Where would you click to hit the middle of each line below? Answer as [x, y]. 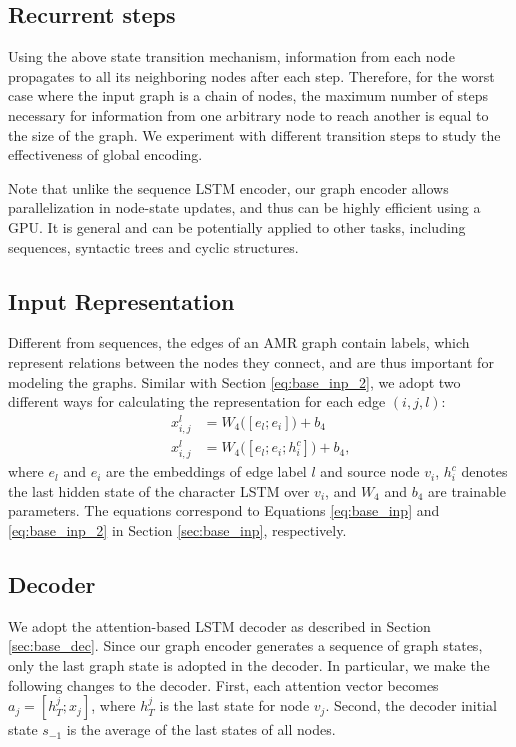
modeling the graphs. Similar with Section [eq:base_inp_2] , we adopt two [234, 381]
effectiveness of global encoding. [105, 154]
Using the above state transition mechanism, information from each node [231, 56]
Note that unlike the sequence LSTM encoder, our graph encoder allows [228, 187]
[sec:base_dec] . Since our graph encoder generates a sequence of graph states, [245, 645]
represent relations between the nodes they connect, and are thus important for [251, 361]
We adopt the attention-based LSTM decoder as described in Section [219, 625]
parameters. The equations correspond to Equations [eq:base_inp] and [224, 510]
